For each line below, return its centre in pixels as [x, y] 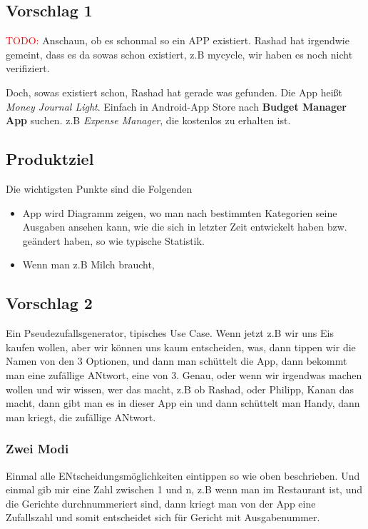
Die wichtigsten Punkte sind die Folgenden [99, 188]
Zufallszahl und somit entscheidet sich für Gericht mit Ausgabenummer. [163, 517]
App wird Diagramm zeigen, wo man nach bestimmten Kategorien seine [180, 212]
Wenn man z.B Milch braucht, [88, 264]
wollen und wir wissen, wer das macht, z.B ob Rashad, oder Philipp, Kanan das [180, 389]
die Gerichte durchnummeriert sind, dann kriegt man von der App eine [161, 503]
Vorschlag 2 [49, 303]
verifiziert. [28, 68]
